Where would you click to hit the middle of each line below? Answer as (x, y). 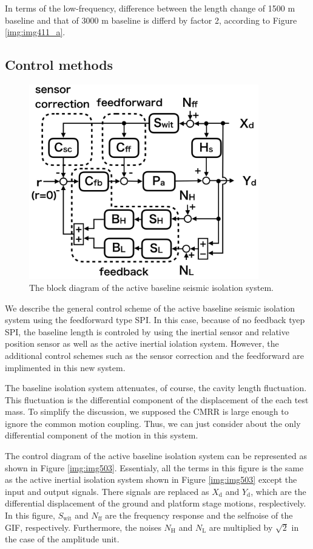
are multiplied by (241, 527)
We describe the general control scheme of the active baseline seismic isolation (150, 308)
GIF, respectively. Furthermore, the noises (83, 527)
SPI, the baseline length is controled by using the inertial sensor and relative (147, 331)
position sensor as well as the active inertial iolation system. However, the (142, 343)
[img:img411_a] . (35, 32)
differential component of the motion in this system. (102, 435)
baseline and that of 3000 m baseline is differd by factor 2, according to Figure (151, 20)
